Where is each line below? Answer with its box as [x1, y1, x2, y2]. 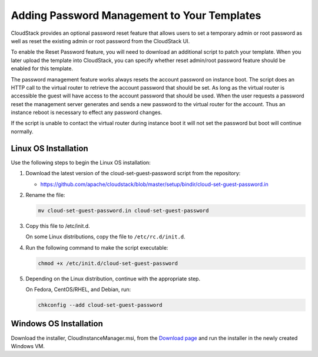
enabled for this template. [11, 65, 74, 72]
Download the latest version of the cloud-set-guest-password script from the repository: [25, 170, 241, 177]
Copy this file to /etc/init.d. [25, 222, 91, 230]
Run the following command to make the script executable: [25, 244, 168, 251]
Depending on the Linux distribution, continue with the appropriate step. [25, 275, 200, 282]
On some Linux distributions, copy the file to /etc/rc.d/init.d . [25, 233, 185, 240]
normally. [11, 127, 34, 135]
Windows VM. [11, 342, 45, 349]
